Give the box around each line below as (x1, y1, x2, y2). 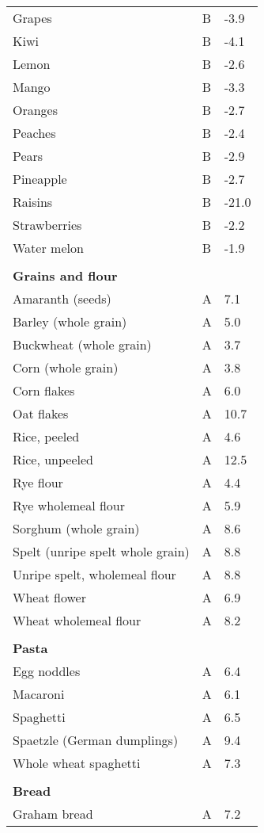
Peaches (13, 124, 56, 142)
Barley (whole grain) (13, 312, 127, 331)
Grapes (13, 9, 52, 27)
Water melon (13, 239, 84, 257)
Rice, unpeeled (13, 450, 94, 468)
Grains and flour (13, 266, 118, 285)
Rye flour (13, 473, 63, 491)
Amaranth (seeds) (13, 289, 111, 308)
